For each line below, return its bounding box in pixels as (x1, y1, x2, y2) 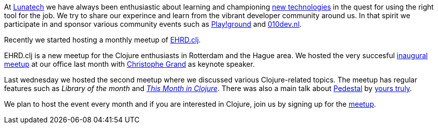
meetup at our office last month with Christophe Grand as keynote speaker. (4, 60, 255, 68)
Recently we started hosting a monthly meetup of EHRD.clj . (4, 35, 201, 44)
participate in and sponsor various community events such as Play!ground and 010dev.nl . (4, 20, 302, 28)
